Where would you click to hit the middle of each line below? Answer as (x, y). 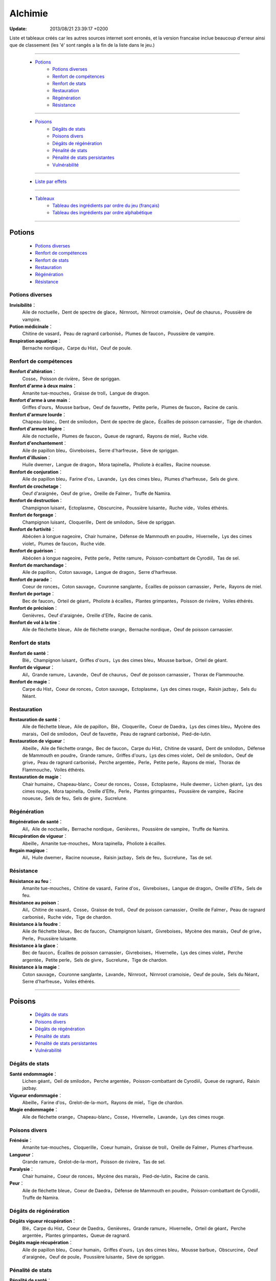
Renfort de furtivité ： (32, 529)
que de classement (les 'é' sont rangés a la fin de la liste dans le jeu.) (82, 45)
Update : (18, 29)
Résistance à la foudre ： (36, 924)
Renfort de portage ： (32, 594)
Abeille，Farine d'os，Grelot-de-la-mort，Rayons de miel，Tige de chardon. (103, 1103)
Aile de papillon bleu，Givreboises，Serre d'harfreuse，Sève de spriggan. (100, 450)
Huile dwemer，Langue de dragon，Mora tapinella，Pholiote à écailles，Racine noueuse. (117, 465)
